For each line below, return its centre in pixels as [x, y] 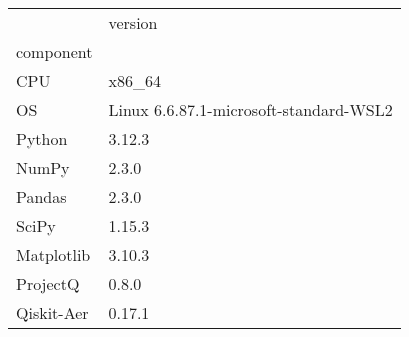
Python [42, 138]
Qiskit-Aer [52, 312]
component [54, 51]
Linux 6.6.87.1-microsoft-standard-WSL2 [250, 109]
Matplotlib [53, 254]
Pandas [41, 196]
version [133, 22]
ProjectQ [48, 283]
